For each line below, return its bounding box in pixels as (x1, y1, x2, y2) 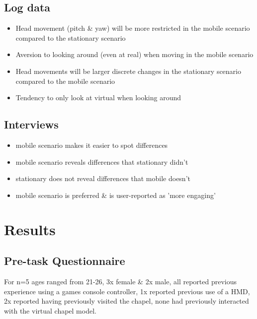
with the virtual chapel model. (4, 305, 96, 316)
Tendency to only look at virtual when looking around (15, 92, 181, 103)
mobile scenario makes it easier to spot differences (15, 139, 168, 150)
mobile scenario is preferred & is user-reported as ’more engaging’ (15, 190, 216, 200)
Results (4, 219, 56, 239)
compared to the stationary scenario (15, 32, 126, 43)
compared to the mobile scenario (15, 75, 115, 86)
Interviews (4, 117, 59, 132)
